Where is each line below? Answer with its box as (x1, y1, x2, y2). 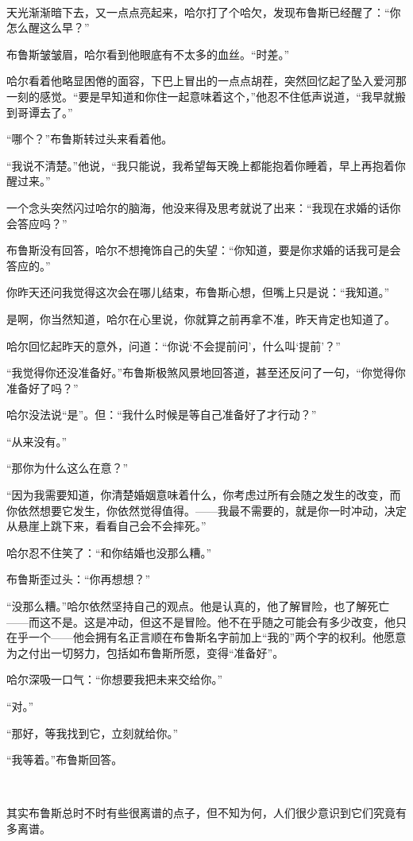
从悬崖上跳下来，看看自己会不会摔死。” (6, 517, 206, 534)
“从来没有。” (6, 432, 68, 449)
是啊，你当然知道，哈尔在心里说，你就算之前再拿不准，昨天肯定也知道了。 (6, 310, 396, 327)
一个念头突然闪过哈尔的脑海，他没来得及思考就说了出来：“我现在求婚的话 (6, 199, 390, 215)
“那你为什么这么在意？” (6, 459, 129, 476)
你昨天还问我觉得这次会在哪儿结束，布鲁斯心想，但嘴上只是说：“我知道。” (6, 284, 390, 300)
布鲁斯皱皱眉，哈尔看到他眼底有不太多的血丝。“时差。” (6, 45, 290, 62)
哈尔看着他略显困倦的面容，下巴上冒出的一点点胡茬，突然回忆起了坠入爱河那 (6, 72, 407, 89)
